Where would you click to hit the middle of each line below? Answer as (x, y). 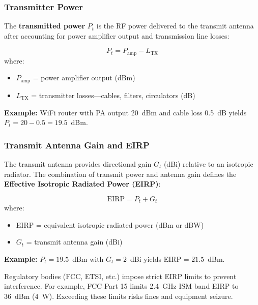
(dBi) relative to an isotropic (208, 163)
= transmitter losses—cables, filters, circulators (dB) (113, 95)
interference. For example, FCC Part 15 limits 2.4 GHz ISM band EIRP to (121, 286)
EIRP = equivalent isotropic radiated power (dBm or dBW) (110, 224)
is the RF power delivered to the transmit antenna (175, 26)
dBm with (88, 258)
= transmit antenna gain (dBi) (74, 242)
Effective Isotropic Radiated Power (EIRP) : (82, 184)
